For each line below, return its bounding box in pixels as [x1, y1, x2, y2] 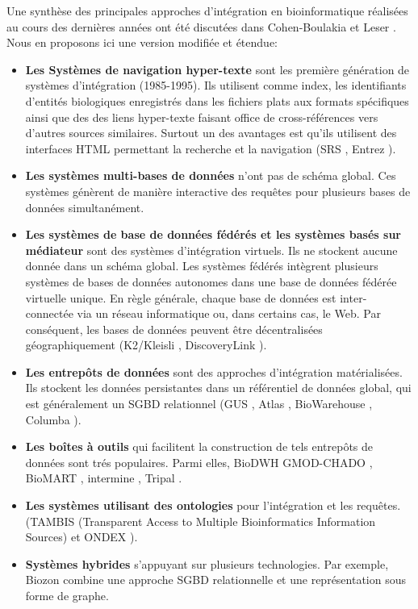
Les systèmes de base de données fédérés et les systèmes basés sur [25, 226, 401, 243]
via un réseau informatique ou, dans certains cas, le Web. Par [77, 305, 381, 322]
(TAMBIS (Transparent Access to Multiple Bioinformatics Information [25, 512, 376, 529]
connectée [25, 305, 73, 322]
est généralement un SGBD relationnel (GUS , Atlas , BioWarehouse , [25, 395, 373, 412]
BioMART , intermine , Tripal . [25, 469, 182, 486]
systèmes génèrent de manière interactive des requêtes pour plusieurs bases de [25, 182, 411, 199]
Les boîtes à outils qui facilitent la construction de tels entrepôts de [25, 438, 374, 455]
